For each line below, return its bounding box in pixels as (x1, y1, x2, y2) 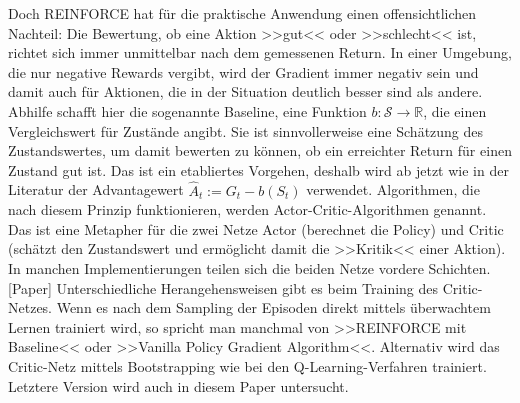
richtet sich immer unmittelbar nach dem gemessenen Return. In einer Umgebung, (8, 42, 512, 63)
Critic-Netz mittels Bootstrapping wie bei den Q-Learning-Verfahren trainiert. (8, 355, 487, 376)
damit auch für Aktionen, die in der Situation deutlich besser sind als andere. (8, 81, 483, 102)
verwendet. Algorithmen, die (306, 179, 480, 200)
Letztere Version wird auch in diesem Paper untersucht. (8, 375, 349, 396)
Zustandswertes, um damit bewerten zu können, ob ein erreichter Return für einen (8, 140, 512, 161)
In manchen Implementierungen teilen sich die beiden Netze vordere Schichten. (8, 257, 491, 278)
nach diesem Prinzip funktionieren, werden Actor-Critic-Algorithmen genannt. (8, 199, 487, 220)
